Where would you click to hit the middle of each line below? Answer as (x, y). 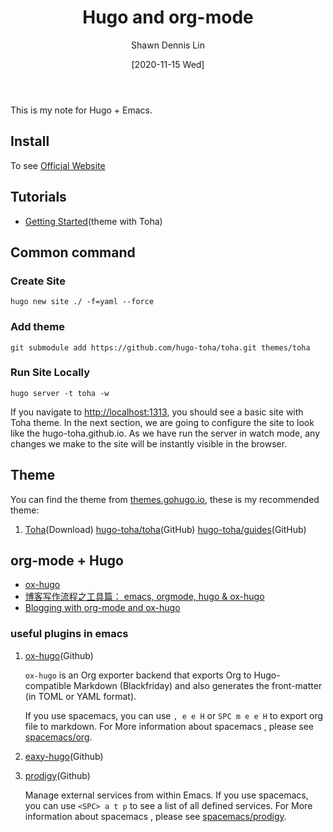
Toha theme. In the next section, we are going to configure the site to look (162, 422)
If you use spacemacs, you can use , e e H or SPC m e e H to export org (174, 715)
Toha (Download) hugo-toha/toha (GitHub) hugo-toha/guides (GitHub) (165, 529)
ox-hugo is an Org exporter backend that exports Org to (138, 675)
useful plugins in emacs (69, 634)
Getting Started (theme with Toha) (93, 221)
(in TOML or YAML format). (80, 696)
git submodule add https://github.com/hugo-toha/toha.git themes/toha (160, 347)
